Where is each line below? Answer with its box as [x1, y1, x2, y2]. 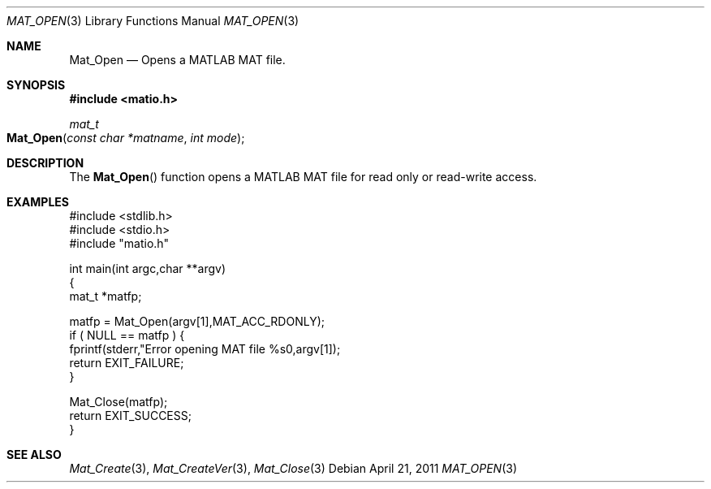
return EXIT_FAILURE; [69, 356, 184, 370]
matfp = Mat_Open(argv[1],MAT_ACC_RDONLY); [69, 314, 325, 328]
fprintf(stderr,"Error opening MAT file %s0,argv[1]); [69, 342, 341, 356]
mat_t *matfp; [69, 289, 142, 303]
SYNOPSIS [6, 78, 66, 92]
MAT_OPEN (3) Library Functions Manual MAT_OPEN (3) [6, 14, 299, 28]
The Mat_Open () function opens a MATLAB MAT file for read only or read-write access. [69, 170, 537, 184]
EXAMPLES [6, 195, 69, 209]
